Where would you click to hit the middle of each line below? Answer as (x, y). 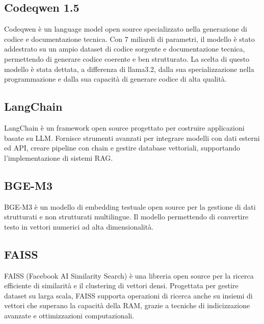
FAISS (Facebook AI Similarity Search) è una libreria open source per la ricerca (129, 275)
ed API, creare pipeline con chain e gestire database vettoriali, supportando (122, 148)
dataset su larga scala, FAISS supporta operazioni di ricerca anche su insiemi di (128, 295)
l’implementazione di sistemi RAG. (59, 157)
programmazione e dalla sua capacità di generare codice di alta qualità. (115, 79)
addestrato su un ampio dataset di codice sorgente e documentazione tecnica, (125, 49)
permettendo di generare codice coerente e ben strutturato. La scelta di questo (127, 58)
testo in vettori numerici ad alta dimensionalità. (79, 226)
